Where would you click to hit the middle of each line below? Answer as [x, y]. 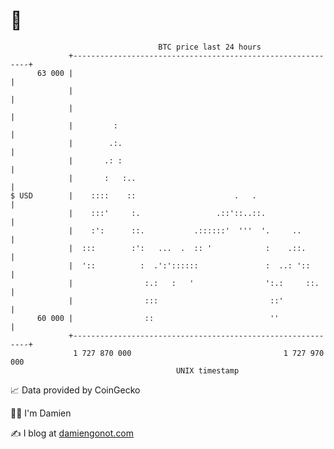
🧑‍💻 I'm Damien [41, 413]
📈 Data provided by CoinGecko [75, 390]
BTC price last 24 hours [210, 47]
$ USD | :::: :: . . [133, 195]
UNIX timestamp [207, 370]
